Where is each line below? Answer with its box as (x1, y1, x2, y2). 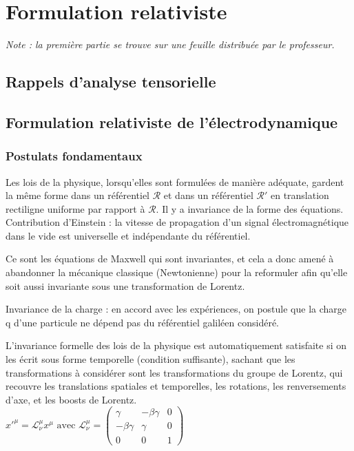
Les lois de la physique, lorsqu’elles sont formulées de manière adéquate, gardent (6, 174, 344, 189)
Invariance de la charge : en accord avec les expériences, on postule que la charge (6, 302, 347, 316)
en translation (270, 188, 329, 202)
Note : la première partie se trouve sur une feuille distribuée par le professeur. (6, 37, 335, 52)
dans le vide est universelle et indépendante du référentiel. (6, 228, 251, 242)
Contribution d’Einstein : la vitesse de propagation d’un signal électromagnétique (6, 215, 349, 229)
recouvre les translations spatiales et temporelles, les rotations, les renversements (6, 379, 346, 393)
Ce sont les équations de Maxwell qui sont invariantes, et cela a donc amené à (6, 251, 334, 266)
